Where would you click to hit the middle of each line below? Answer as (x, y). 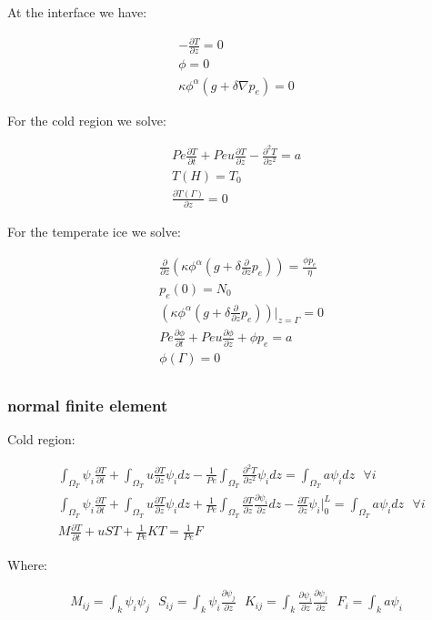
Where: (27, 564)
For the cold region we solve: (87, 120)
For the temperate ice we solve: (94, 232)
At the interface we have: (77, 12)
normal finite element (88, 405)
